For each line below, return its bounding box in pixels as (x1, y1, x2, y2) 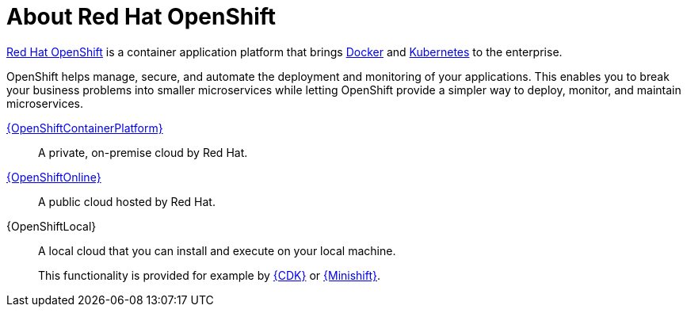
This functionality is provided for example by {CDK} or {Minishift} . (38, 268, 381, 282)
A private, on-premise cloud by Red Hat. (38, 145, 248, 159)
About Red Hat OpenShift (6, 3, 277, 30)
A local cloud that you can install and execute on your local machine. (38, 243, 396, 258)
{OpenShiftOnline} (6, 170, 101, 184)
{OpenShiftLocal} (6, 219, 97, 233)
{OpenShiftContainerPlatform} (6, 120, 163, 135)
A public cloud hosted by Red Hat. (38, 194, 216, 208)
